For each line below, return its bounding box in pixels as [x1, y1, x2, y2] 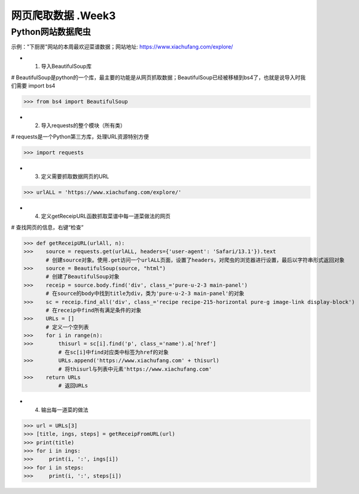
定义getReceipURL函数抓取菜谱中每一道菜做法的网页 [41, 213, 171, 220]
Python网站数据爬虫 [11, 26, 91, 37]
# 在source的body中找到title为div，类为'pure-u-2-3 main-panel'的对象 [45, 290, 245, 297]
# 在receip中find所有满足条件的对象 [45, 306, 142, 314]
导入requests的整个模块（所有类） [41, 122, 126, 129]
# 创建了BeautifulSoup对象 [45, 273, 120, 280]
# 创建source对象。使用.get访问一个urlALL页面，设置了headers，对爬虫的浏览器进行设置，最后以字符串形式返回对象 [45, 257, 345, 263]
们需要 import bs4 [11, 82, 56, 89]
